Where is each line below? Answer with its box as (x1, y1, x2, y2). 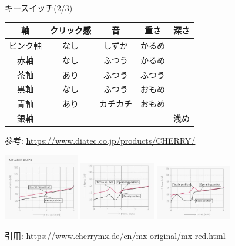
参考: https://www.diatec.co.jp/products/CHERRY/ (5, 134, 196, 147)
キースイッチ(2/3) (5, 2, 73, 14)
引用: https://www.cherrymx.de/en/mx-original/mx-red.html (5, 229, 226, 241)
